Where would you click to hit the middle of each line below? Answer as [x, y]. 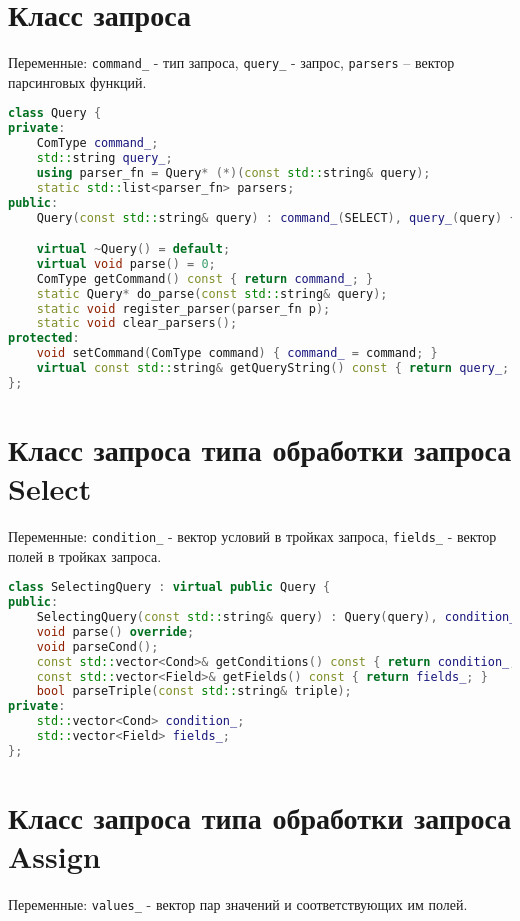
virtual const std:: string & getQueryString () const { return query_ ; [273, 368]
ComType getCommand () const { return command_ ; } [205, 278]
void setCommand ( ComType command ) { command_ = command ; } [237, 353]
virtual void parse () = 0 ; [126, 263]
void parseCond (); [97, 646]
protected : [44, 338]
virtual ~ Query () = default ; [133, 249]
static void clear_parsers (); [137, 323]
